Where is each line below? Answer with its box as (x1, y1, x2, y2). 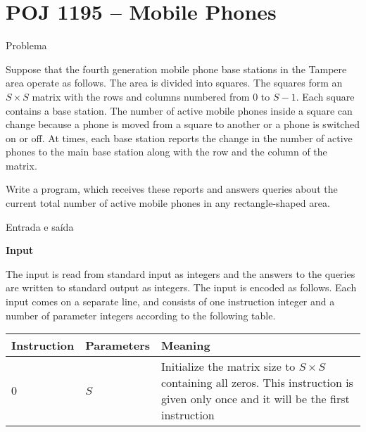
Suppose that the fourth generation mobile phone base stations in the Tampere (6, 61, 347, 76)
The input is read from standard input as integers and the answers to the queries (6, 266, 355, 281)
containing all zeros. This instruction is (161, 374, 353, 391)
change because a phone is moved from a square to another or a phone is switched (6, 117, 360, 132)
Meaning (161, 337, 210, 354)
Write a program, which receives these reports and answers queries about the (6, 182, 338, 196)
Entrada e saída (6, 219, 74, 234)
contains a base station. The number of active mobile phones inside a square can (6, 103, 353, 117)
